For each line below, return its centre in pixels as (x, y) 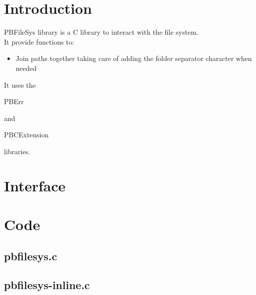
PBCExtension (26, 135)
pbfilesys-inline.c (47, 285)
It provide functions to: (39, 41)
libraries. (17, 151)
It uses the (20, 85)
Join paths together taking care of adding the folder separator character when (134, 58)
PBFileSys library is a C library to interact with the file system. (101, 32)
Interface (35, 185)
